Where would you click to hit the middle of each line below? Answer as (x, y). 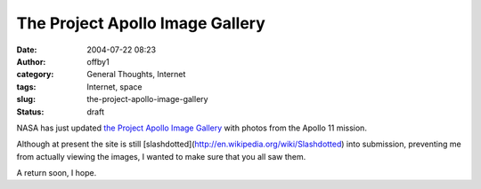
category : (35, 75)
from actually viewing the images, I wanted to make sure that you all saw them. (161, 156)
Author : (31, 61)
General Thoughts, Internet (136, 75)
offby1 (98, 61)
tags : (26, 87)
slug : (26, 99)
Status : (30, 112)
